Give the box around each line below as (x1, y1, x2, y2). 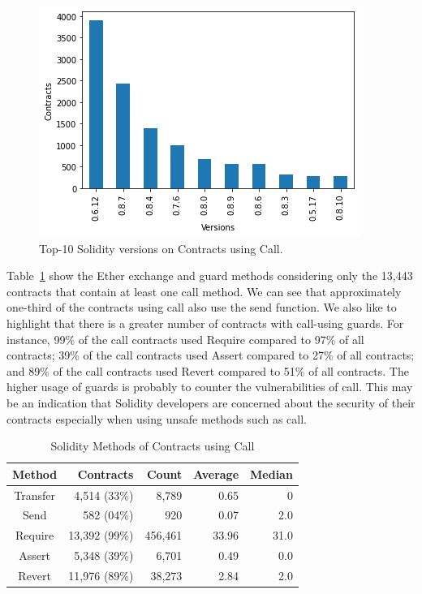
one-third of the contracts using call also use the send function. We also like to (6, 299, 397, 316)
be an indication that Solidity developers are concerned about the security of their (6, 394, 416, 411)
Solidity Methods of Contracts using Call (50, 437, 255, 454)
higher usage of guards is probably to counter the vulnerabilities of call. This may (6, 378, 413, 395)
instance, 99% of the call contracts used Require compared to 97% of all (6, 330, 364, 347)
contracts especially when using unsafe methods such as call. (6, 410, 307, 427)
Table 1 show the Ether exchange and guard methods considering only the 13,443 (6, 267, 413, 284)
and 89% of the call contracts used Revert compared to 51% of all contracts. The (6, 362, 409, 379)
